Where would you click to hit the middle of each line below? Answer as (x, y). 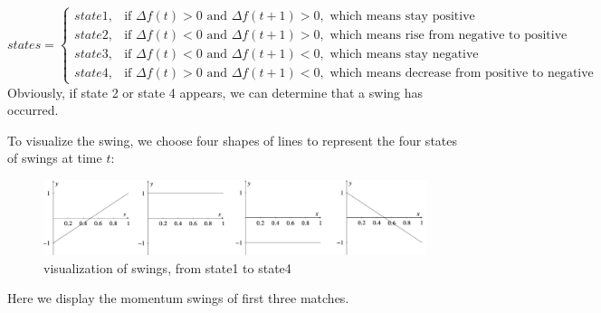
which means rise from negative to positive (448, 36)
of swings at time (55, 158)
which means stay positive (402, 17)
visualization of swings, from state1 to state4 (167, 267)
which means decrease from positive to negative (462, 74)
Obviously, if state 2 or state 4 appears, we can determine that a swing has (215, 92)
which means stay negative (404, 55)
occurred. (33, 110)
